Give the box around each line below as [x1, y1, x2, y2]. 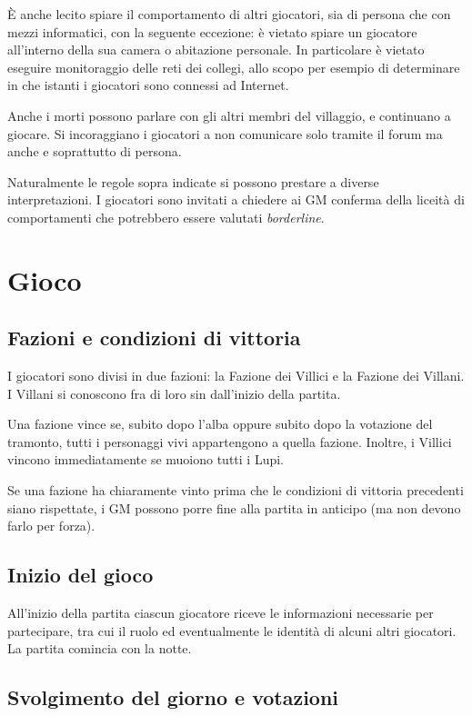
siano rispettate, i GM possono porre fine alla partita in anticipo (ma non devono [7, 498, 461, 517]
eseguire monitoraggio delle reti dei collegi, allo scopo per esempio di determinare [7, 57, 460, 76]
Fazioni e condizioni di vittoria [7, 323, 301, 352]
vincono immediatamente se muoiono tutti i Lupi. [7, 450, 284, 469]
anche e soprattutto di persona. [7, 142, 182, 161]
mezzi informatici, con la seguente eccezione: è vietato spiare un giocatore [7, 22, 417, 41]
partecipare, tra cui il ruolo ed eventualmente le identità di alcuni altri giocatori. [7, 621, 457, 640]
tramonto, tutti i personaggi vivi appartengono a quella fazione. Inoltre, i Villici [7, 432, 452, 451]
